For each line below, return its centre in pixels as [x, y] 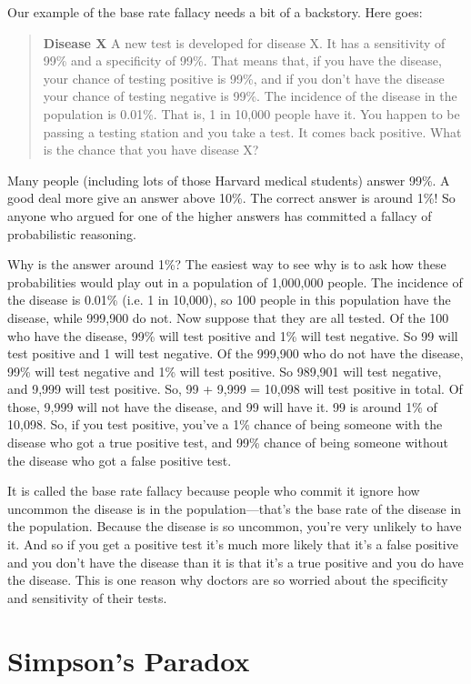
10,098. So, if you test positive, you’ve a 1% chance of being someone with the [225, 424]
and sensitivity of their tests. [87, 597]
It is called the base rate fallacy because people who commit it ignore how [214, 491]
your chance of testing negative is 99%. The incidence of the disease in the [250, 96]
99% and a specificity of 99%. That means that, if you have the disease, [242, 60]
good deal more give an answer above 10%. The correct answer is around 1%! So [231, 198]
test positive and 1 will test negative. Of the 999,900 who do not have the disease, [235, 353]
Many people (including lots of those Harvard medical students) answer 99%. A [229, 180]
